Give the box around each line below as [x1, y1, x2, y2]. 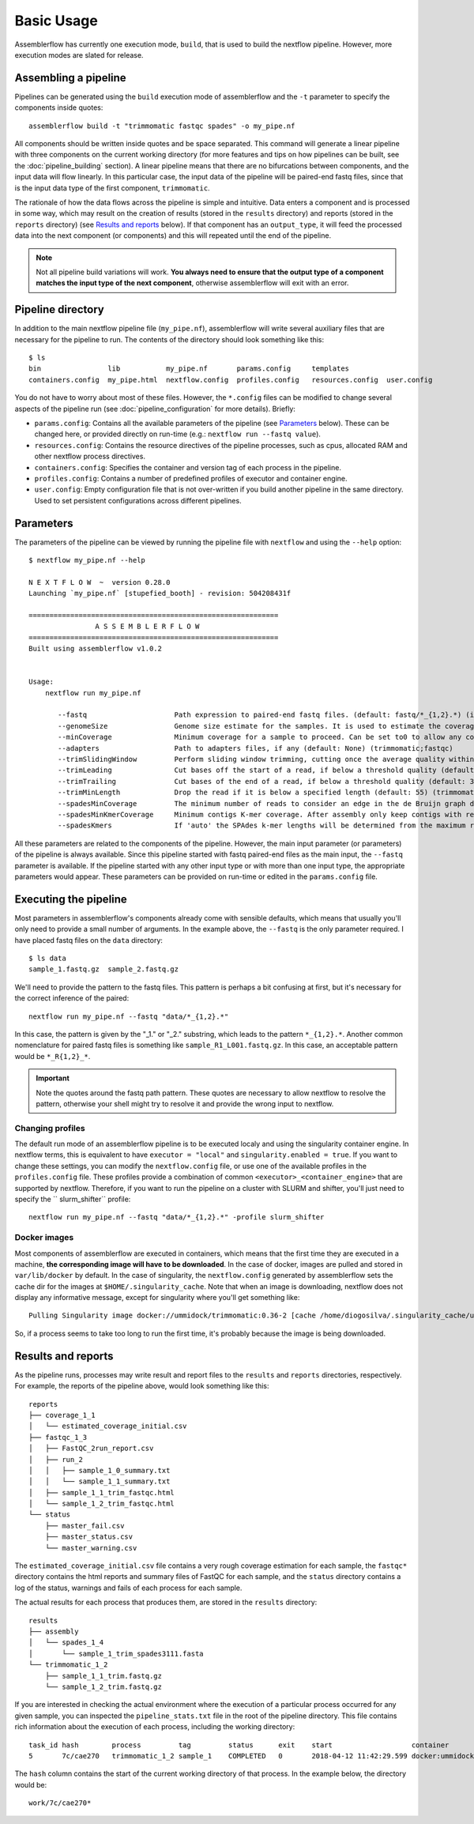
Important [36, 1073, 70, 1083]
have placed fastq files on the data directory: [14, 935, 164, 944]
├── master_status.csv [44, 1532, 134, 1541]
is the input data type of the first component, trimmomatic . [14, 183, 210, 193]
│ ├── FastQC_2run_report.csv [28, 1444, 154, 1453]
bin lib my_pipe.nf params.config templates [28, 364, 350, 373]
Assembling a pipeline [14, 71, 126, 85]
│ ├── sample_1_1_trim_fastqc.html [28, 1488, 175, 1497]
